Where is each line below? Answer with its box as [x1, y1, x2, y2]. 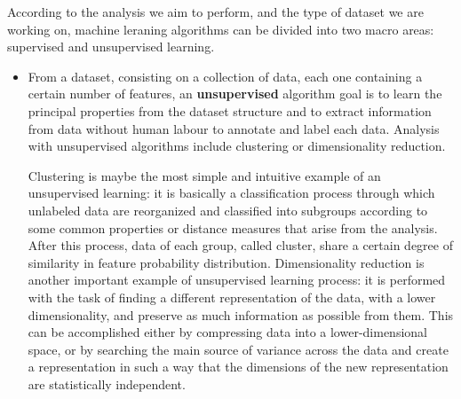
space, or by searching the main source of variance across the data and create [28, 340, 449, 358]
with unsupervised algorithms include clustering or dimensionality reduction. [28, 137, 446, 155]
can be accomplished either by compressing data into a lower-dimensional [28, 323, 427, 341]
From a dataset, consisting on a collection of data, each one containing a [28, 66, 423, 85]
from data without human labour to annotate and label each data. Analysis [28, 119, 440, 137]
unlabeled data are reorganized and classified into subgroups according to [28, 200, 428, 219]
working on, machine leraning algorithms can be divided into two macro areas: [7, 20, 434, 38]
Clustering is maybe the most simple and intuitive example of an [28, 166, 381, 184]
